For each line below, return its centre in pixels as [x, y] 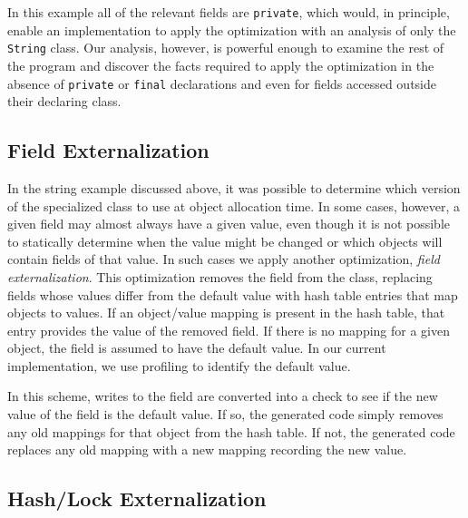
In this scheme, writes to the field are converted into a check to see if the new [223, 396]
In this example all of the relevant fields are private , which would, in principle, [229, 12]
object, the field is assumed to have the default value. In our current [197, 348]
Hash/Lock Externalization [137, 498]
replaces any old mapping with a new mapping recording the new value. [207, 450]
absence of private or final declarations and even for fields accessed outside [222, 83]
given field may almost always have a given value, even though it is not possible [229, 224]
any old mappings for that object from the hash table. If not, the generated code [231, 431]
